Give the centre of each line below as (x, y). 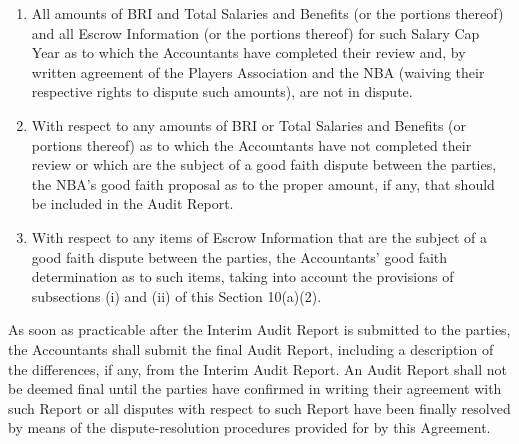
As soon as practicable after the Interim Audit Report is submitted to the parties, (259, 329)
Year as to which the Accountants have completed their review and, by (248, 52)
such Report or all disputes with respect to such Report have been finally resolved (259, 407)
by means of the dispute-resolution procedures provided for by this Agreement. (249, 427)
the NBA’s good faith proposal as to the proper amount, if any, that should (263, 183)
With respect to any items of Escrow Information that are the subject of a (259, 236)
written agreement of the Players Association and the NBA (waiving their (258, 71)
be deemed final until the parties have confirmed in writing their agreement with (255, 388)
